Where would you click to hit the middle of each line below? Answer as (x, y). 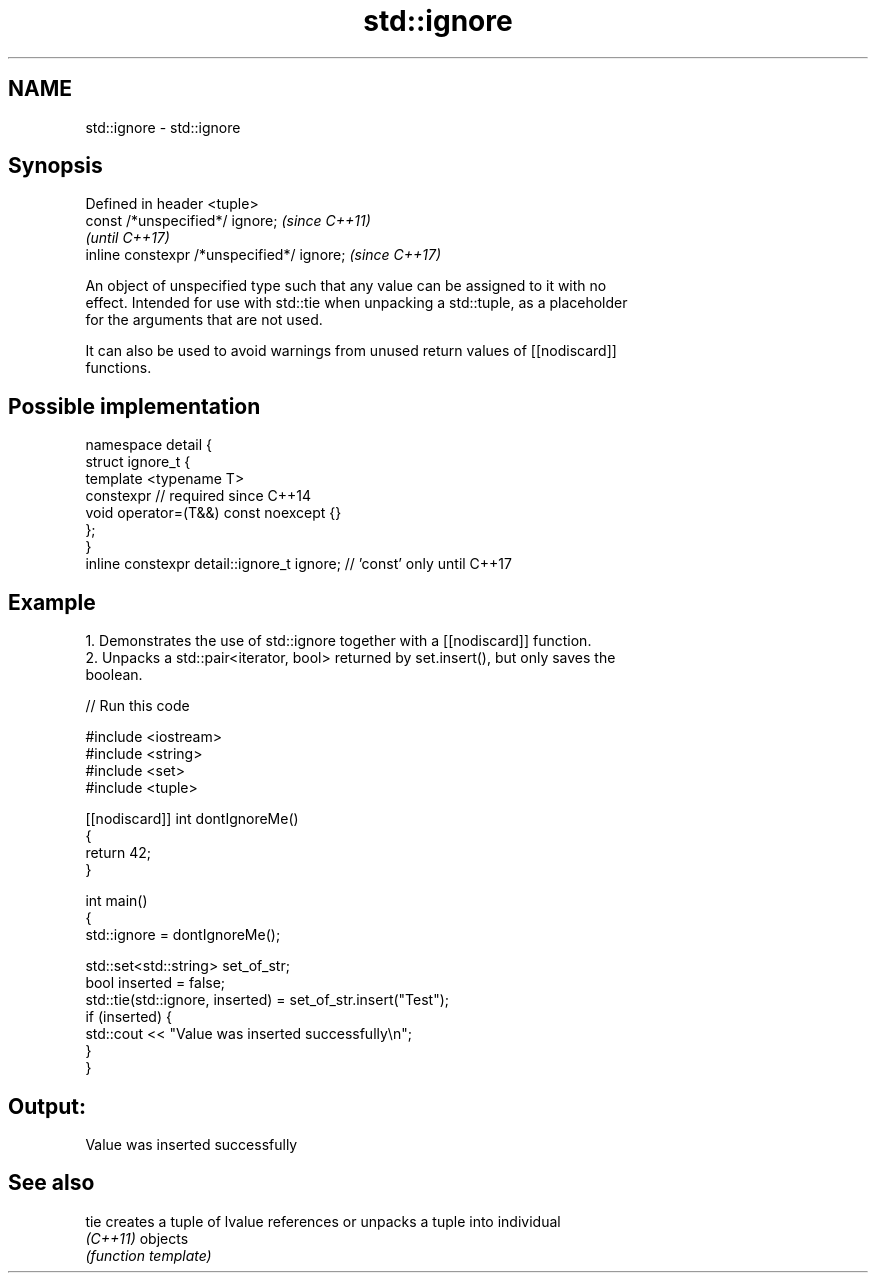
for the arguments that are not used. (204, 320)
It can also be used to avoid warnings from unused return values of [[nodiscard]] (351, 351)
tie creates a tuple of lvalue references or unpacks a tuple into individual (323, 1221)
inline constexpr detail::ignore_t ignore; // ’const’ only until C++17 (298, 564)
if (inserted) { (128, 1017)
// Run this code (137, 706)
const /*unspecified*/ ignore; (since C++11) (228, 221)
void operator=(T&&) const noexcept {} (213, 513)
